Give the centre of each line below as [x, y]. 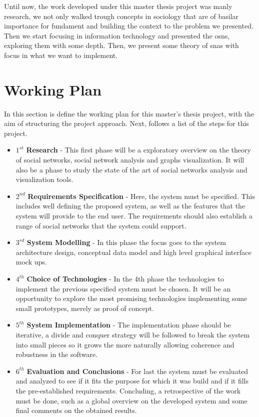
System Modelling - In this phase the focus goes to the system [126, 242]
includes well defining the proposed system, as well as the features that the [130, 206]
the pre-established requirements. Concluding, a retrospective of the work [128, 390]
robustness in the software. [57, 354]
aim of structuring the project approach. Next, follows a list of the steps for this [126, 123]
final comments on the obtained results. [76, 410]
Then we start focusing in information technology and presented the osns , [117, 35]
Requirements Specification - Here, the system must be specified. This [141, 196]
